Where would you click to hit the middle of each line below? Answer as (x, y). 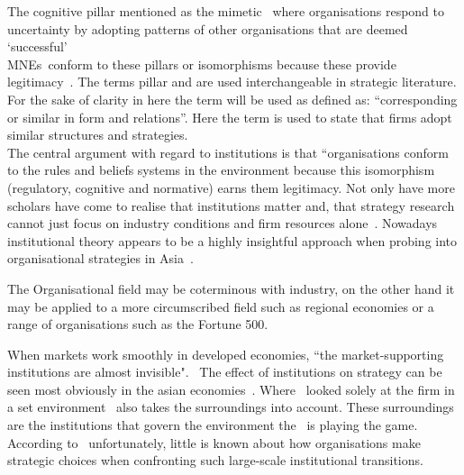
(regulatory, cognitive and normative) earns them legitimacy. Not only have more (231, 187)
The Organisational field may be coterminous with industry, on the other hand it (231, 288)
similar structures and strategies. (98, 135)
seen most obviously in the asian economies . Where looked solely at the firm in (231, 389)
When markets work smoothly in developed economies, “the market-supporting (226, 354)
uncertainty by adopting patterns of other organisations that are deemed (208, 28)
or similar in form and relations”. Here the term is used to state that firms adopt (230, 117)
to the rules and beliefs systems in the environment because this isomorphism (221, 170)
